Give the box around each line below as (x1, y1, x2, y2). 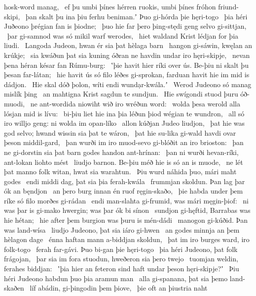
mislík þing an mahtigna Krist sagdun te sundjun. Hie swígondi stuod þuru (4, 89, 238, 99)
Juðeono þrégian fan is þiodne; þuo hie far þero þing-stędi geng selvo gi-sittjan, (4, 21, 247, 31)
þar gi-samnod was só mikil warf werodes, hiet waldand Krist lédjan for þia (7, 30, 239, 41)
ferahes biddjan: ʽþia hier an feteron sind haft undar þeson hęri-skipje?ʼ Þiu (4, 263, 239, 274)
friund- (218, 1, 239, 11)
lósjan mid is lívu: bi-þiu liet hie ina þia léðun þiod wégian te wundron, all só (4, 108, 245, 118)
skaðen (4, 283, 24, 293)
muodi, (4, 98, 25, 108)
